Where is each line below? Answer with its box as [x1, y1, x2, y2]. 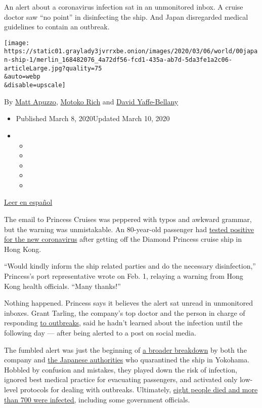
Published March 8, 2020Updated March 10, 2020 [16, 113, 170, 124]
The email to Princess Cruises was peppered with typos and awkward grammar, [4, 214, 252, 225]
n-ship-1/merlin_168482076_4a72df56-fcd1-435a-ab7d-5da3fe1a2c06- [4, 56, 233, 64]
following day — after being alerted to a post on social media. [4, 327, 196, 338]
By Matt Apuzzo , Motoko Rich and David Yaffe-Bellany [4, 96, 179, 106]
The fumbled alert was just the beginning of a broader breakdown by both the [4, 344, 247, 355]
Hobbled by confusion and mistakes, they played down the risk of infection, [4, 364, 237, 375]
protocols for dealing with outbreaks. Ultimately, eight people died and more [20, 384, 258, 394]
